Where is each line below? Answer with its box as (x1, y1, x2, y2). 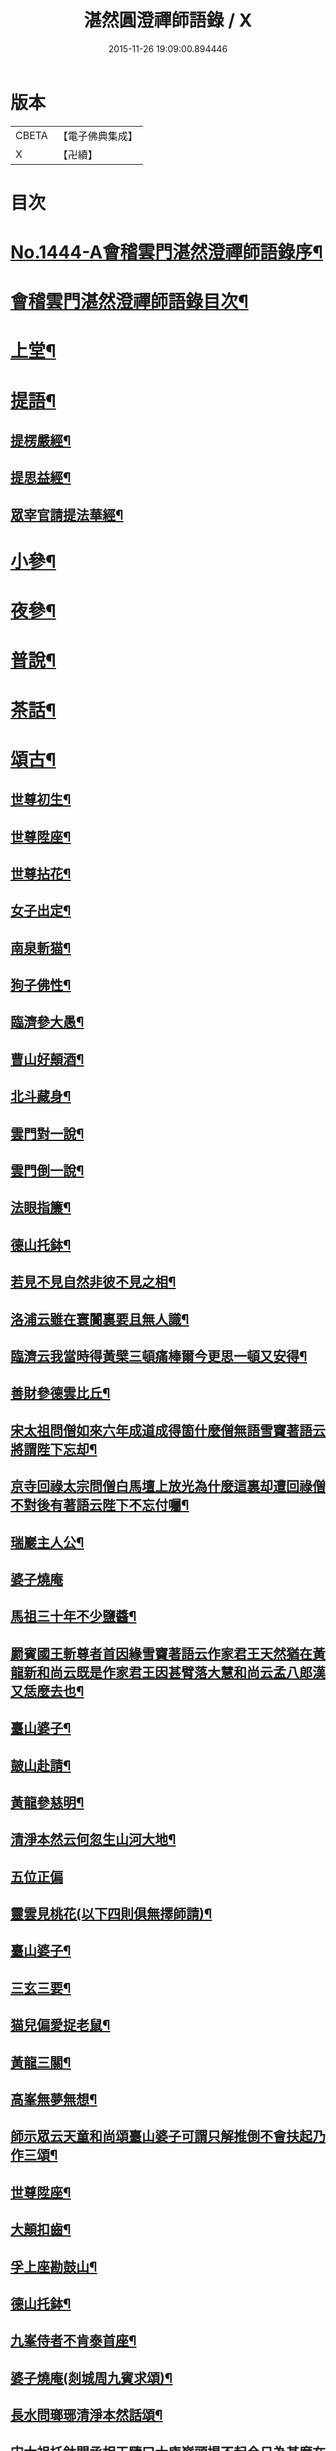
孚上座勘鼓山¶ (10, 2258, 98, 2275)
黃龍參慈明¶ (10, 1794, 85, 1811)
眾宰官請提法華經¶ (10, 506, 124, 523)
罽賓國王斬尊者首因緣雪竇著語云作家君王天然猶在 (10, 1645, 313, 1662)
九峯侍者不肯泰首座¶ (10, 2332, 137, 2350)
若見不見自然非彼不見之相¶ (10, 1274, 177, 1291)
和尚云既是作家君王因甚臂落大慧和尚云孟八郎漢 (36, 1664, 326, 1681)
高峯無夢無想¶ (10, 2091, 98, 2108)
